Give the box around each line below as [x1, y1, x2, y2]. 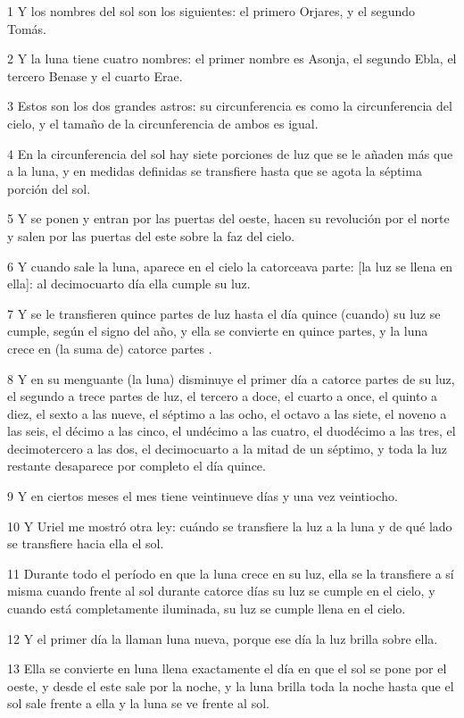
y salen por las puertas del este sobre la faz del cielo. [7, 226, 295, 245]
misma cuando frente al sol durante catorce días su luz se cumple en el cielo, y [7, 581, 435, 600]
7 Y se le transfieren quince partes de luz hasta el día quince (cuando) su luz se [7, 304, 441, 322]
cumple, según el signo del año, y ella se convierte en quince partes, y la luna [7, 321, 428, 340]
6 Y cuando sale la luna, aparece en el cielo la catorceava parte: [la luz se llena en [7, 256, 453, 275]
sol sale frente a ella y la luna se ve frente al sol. [7, 694, 269, 713]
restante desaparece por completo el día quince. [7, 456, 266, 475]
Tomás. [7, 19, 47, 38]
